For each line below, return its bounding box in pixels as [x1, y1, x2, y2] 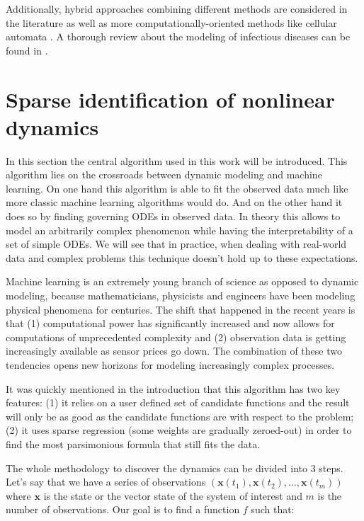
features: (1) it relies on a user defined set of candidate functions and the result [6, 395, 350, 410]
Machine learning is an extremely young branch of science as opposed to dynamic [6, 274, 359, 289]
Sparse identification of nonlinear [6, 84, 335, 113]
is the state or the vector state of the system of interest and [43, 488, 302, 503]
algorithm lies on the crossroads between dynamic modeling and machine [6, 167, 322, 182]
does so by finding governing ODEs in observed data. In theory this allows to [6, 209, 341, 224]
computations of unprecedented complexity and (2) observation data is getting [6, 329, 346, 344]
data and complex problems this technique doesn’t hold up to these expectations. [6, 250, 358, 265]
